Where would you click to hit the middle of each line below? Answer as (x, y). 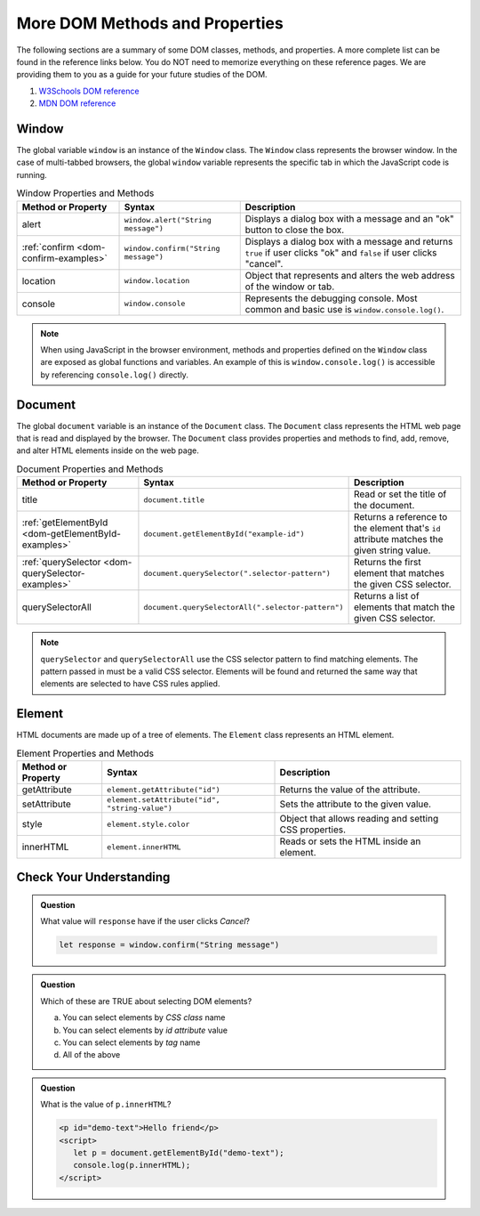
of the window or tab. (290, 287)
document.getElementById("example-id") (224, 534)
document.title (174, 500)
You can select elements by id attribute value (145, 1030)
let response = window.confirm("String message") (169, 945)
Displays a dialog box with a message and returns (349, 241)
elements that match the (404, 607)
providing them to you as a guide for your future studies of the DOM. (142, 75)
